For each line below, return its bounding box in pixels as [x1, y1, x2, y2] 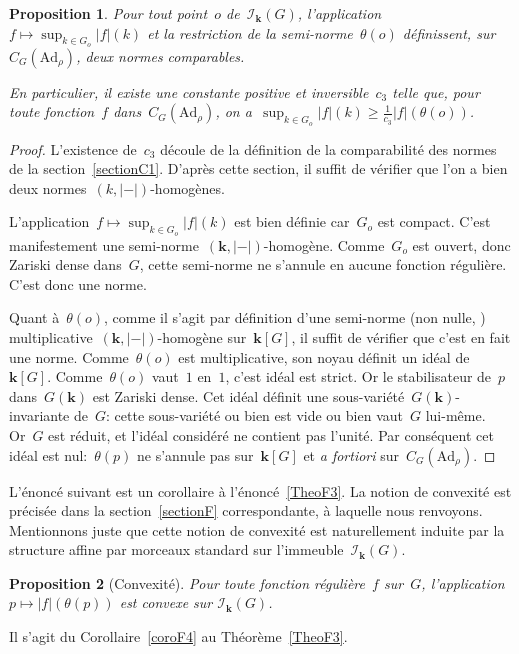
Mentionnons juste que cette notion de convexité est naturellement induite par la [9, 519, 505, 540]
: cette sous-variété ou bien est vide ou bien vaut [106, 405, 403, 426]
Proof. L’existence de [9, 138, 137, 159]
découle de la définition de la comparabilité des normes [160, 138, 497, 159]
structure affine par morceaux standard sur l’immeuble [9, 539, 344, 560]
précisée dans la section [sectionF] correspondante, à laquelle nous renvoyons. [9, 500, 483, 521]
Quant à [9, 307, 60, 328]
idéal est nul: [9, 444, 88, 465]
